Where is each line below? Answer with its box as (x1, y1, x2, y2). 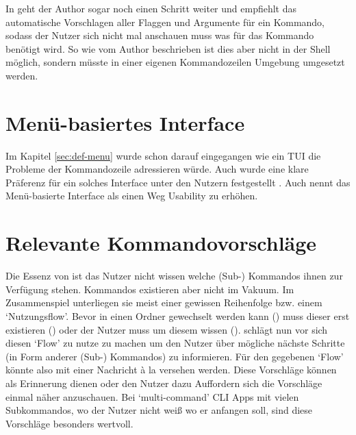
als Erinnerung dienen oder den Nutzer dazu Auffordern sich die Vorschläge (5, 375, 322, 390)
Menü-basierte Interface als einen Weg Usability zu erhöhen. (5, 188, 258, 203)
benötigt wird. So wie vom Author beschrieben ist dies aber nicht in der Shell (5, 41, 331, 55)
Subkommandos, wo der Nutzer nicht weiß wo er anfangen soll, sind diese (5, 403, 313, 417)
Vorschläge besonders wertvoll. (5, 416, 133, 430)
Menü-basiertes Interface (5, 108, 245, 136)
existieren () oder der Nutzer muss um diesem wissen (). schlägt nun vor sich (5, 322, 328, 336)
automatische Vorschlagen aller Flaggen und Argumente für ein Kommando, (5, 14, 325, 29)
